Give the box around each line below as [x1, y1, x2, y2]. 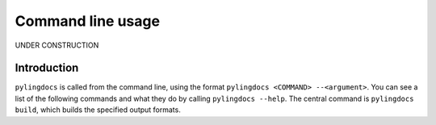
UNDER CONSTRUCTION [15, 40, 99, 50]
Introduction [15, 61, 79, 75]
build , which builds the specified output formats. [15, 105, 181, 115]
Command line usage [15, 12, 161, 30]
